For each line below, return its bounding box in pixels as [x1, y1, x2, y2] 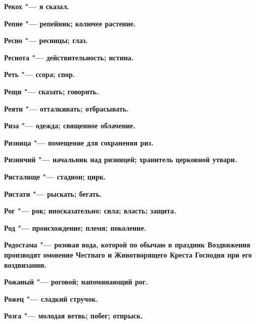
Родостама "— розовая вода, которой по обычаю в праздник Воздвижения [4, 239, 250, 250]
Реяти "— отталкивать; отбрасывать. [4, 103, 129, 114]
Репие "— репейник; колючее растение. [4, 18, 136, 28]
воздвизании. [4, 259, 47, 270]
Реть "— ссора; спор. [4, 69, 75, 80]
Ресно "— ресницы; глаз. [4, 35, 88, 46]
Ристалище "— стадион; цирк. [4, 171, 106, 182]
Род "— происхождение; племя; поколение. [4, 222, 146, 233]
